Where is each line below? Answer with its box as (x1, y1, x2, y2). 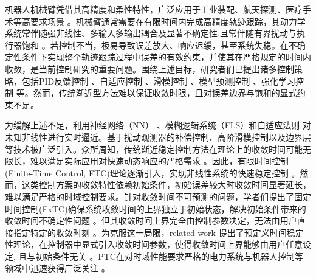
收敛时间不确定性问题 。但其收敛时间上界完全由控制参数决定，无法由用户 (5, 214, 297, 227)
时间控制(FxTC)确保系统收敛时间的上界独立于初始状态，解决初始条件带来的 (5, 202, 306, 215)
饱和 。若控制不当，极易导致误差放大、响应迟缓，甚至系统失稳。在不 (21, 38, 297, 51)
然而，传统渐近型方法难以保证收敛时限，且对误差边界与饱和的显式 (33, 86, 297, 99)
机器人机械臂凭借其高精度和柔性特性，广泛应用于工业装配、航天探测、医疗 (5, 3, 303, 15)
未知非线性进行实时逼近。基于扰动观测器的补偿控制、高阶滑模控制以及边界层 (5, 130, 311, 143)
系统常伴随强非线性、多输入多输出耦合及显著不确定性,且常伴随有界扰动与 (5, 27, 297, 40)
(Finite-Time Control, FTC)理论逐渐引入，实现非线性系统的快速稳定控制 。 (5, 166, 300, 179)
